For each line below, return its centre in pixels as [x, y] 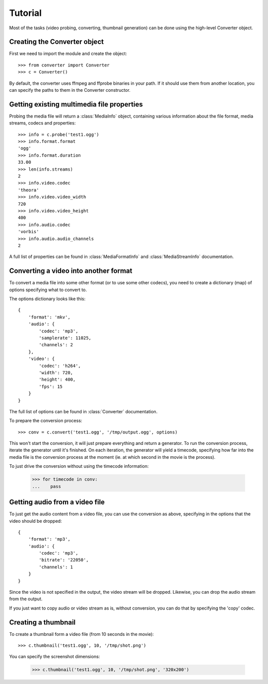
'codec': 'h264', [60, 366]
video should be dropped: [35, 521]
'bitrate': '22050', [64, 560]
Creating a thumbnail [42, 622]
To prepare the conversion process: [46, 421]
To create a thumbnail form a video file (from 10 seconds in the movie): [81, 634]
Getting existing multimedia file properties [76, 104]
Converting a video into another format [71, 271]
